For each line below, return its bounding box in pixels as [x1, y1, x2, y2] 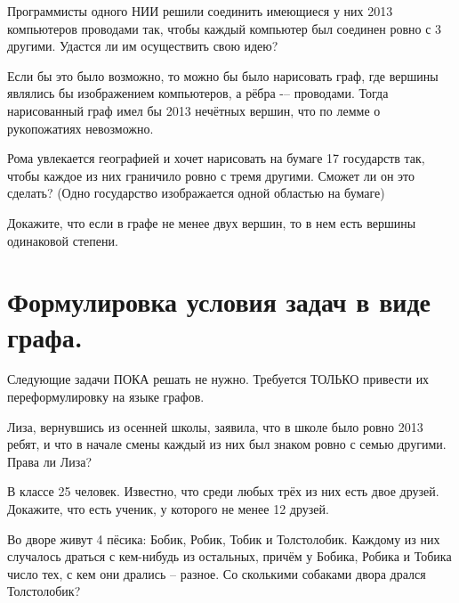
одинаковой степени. [7, 231, 118, 249]
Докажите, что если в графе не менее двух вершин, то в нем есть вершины [7, 213, 416, 232]
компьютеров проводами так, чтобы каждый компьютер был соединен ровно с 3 [7, 19, 442, 37]
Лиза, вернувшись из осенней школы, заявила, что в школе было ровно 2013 [7, 417, 423, 436]
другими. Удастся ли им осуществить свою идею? [7, 37, 278, 55]
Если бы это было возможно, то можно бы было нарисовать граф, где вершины [7, 66, 439, 85]
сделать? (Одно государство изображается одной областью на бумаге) [7, 183, 385, 202]
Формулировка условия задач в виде [7, 283, 431, 320]
